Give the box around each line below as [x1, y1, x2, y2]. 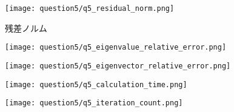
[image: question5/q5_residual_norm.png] [5, 4, 175, 13]
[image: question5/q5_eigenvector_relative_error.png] [5, 61, 231, 70]
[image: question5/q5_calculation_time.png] [5, 80, 187, 89]
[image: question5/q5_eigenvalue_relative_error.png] [5, 43, 227, 52]
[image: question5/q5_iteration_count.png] [5, 99, 183, 108]
